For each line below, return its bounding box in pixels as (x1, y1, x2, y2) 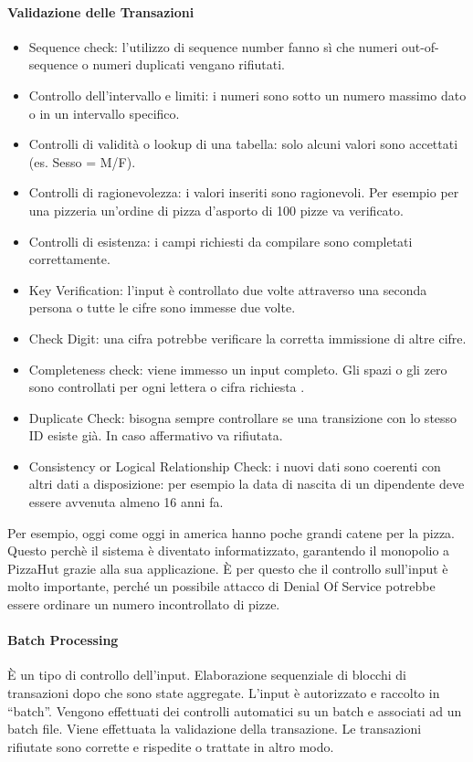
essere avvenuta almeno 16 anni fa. (28, 492, 224, 512)
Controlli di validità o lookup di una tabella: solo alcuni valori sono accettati (28, 134, 458, 153)
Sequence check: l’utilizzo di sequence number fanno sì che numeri (28, 37, 398, 56)
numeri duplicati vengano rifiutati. (92, 55, 285, 74)
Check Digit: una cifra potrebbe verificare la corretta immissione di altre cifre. (28, 328, 467, 347)
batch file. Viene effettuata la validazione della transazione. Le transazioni (7, 719, 422, 738)
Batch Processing (7, 630, 119, 650)
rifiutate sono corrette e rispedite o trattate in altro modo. (7, 736, 334, 756)
